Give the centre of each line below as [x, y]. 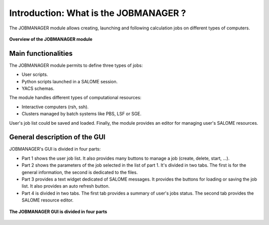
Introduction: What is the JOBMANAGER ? [98, 13]
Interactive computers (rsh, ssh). [55, 107]
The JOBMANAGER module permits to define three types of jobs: [76, 65]
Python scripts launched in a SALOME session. [70, 81]
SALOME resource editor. [48, 200]
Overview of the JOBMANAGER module [51, 39]
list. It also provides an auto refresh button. [66, 186]
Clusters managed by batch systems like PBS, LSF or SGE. [82, 114]
